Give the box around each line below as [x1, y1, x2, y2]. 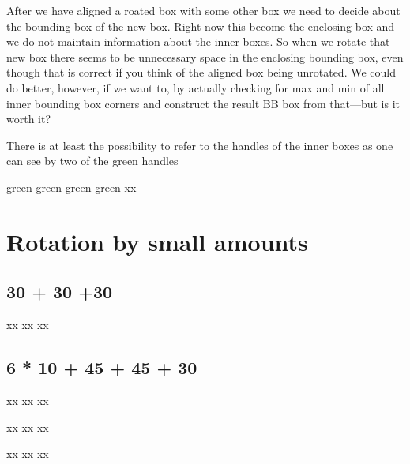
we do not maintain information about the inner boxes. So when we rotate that [6, 33, 390, 50]
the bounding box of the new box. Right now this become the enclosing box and [6, 17, 395, 34]
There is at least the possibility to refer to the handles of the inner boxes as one [6, 137, 393, 153]
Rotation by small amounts [6, 225, 308, 257]
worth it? [6, 110, 51, 127]
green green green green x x [6, 178, 137, 195]
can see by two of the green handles [6, 152, 179, 169]
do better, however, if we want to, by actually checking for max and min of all [6, 79, 385, 95]
